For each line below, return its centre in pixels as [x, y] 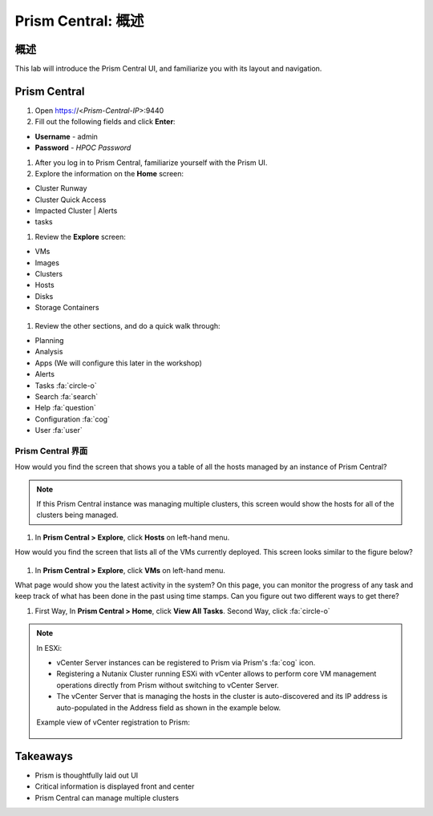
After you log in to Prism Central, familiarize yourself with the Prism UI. [151, 162]
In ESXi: [49, 648]
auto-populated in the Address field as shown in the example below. [169, 707]
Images [47, 263]
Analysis [49, 352]
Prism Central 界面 [51, 450]
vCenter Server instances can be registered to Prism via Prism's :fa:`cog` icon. [186, 662]
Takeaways [44, 756]
